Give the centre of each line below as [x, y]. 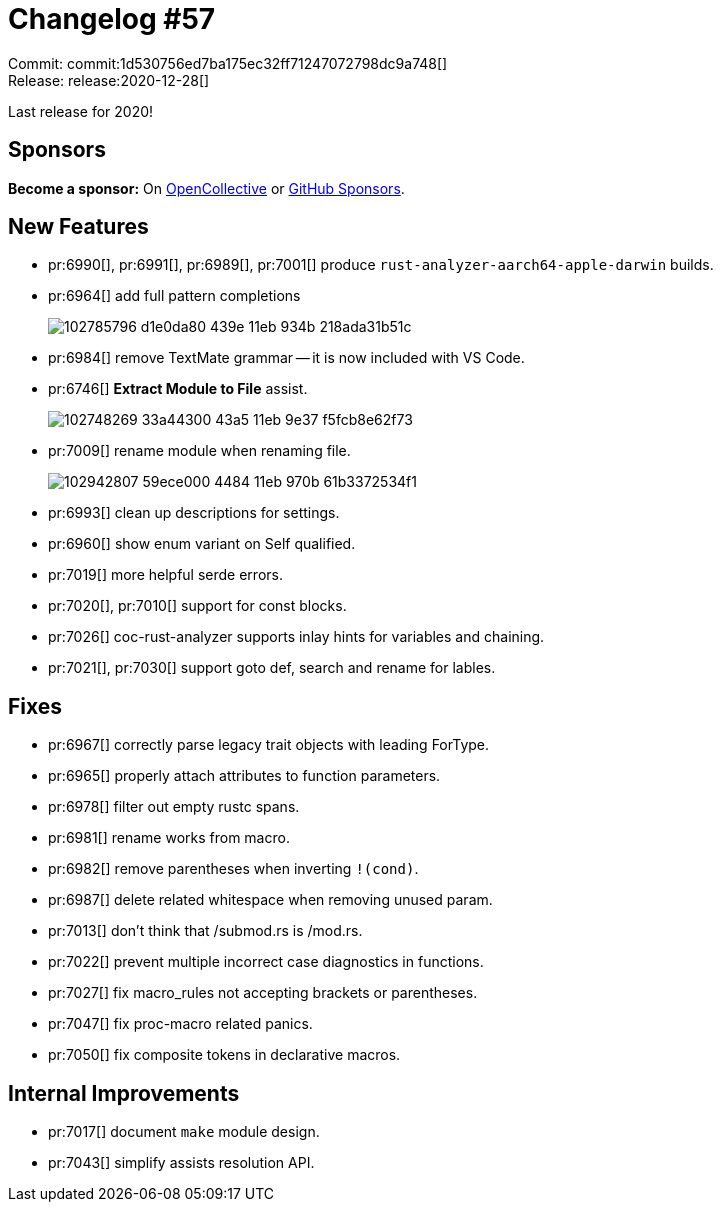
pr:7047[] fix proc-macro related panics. [180, 1024]
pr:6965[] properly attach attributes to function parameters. [244, 776]
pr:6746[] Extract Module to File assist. [178, 389]
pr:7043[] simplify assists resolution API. [181, 1163]
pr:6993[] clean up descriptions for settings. [194, 513]
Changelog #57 [112, 19]
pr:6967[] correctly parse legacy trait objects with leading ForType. [269, 745]
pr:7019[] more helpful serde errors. [165, 575]
